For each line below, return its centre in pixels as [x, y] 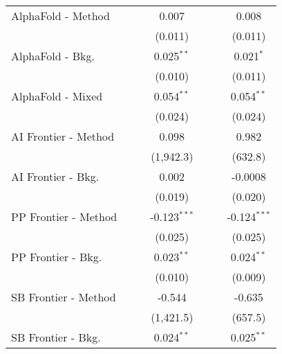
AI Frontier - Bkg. [55, 176]
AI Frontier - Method [63, 136]
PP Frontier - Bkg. [57, 257]
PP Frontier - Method [64, 216]
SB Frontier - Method [64, 297]
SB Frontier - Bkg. [56, 337]
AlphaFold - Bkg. [53, 56]
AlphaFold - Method [60, 16]
